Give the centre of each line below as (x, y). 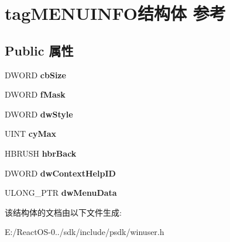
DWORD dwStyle (39, 114)
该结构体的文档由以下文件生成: (63, 212)
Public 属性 (39, 50)
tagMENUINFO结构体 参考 (115, 13)
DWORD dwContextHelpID (60, 173)
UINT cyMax (31, 134)
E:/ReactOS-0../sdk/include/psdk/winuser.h (85, 232)
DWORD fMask (35, 94)
